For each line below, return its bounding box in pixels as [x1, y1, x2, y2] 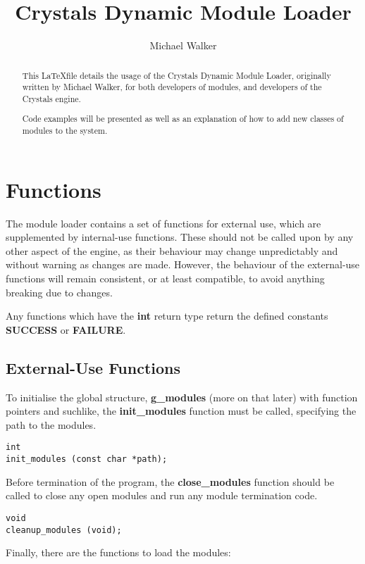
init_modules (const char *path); [6, 454, 168, 465]
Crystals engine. [22, 92, 81, 104]
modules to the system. [22, 125, 108, 137]
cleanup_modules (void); [6, 525, 122, 535]
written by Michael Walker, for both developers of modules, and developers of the [22, 81, 322, 93]
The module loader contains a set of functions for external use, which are [6, 215, 321, 230]
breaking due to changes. [6, 284, 113, 299]
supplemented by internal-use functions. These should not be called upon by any [6, 230, 354, 244]
